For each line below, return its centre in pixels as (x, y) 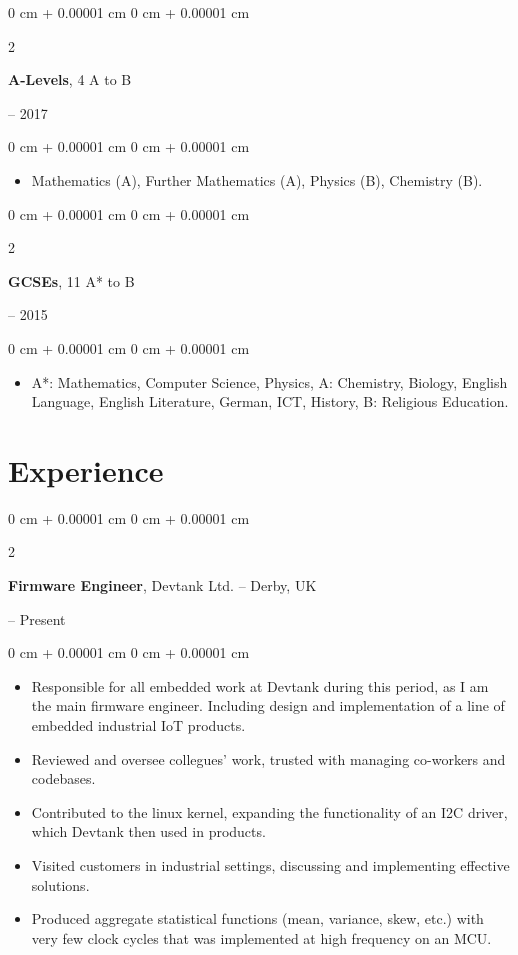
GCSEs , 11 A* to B (71, 280)
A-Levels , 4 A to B (70, 79)
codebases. (63, 778)
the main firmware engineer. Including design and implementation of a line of (268, 705)
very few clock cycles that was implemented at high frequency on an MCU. (261, 937)
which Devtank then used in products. (148, 831)
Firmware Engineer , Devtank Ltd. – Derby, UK (162, 585)
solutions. (60, 884)
